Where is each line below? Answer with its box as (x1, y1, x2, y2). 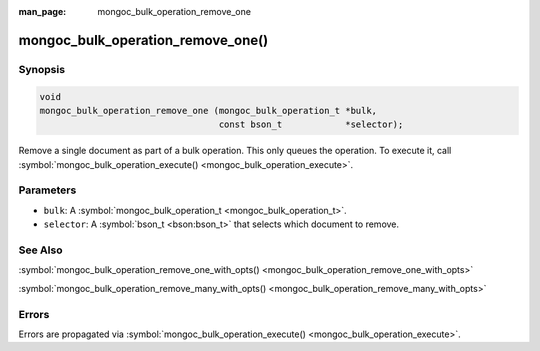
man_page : (18, 6, 67, 17)
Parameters (18, 183, 77, 197)
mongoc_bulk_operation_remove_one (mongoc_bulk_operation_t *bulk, (39, 105, 378, 116)
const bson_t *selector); (218, 119, 404, 130)
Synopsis (18, 62, 65, 76)
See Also (18, 243, 63, 257)
